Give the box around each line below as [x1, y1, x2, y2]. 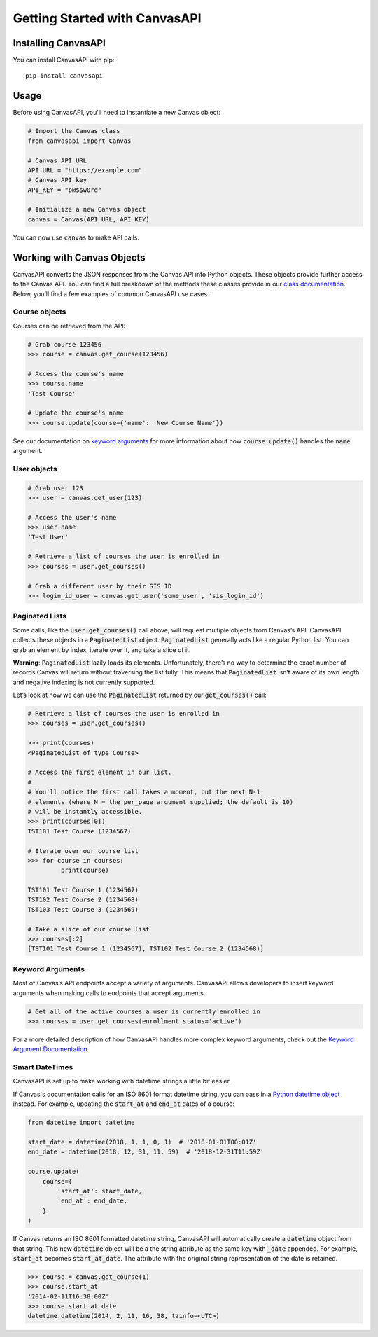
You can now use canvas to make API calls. [13, 233, 140, 242]
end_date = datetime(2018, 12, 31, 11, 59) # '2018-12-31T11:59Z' [27, 1148, 265, 1156]
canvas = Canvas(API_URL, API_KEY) [27, 215, 150, 223]
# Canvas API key [27, 176, 87, 184]
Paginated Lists [13, 611, 66, 621]
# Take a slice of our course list [27, 925, 150, 933]
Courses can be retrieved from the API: [13, 321, 126, 330]
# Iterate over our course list [27, 847, 139, 854]
